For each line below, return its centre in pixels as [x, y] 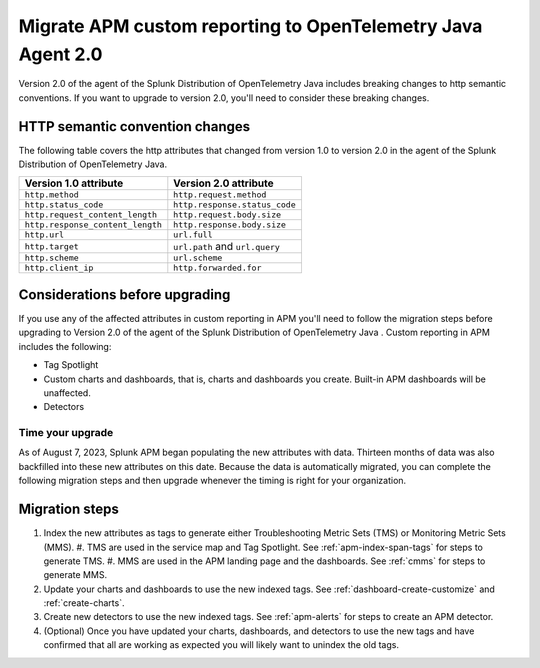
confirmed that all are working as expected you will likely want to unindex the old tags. [221, 645]
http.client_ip [59, 268]
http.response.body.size [230, 225]
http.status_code [64, 205]
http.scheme [51, 258]
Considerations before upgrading [124, 294]
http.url [44, 235]
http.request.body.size [227, 215]
